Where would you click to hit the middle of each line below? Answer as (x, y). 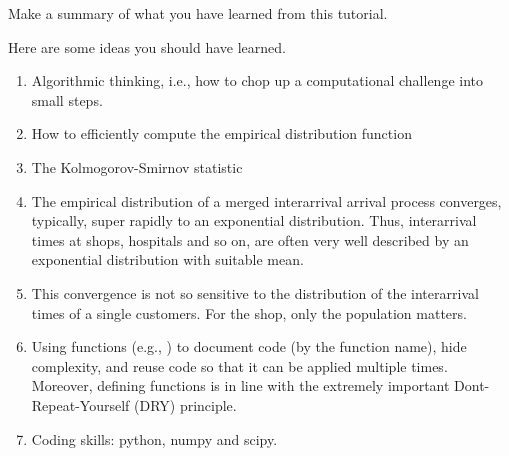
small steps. (67, 99)
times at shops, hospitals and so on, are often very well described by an (250, 239)
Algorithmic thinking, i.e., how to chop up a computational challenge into (257, 80)
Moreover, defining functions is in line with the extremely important (240, 385)
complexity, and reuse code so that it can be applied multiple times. (239, 365)
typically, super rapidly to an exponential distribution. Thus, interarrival (254, 220)
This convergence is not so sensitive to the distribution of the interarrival (255, 292)
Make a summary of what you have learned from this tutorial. (198, 13)
